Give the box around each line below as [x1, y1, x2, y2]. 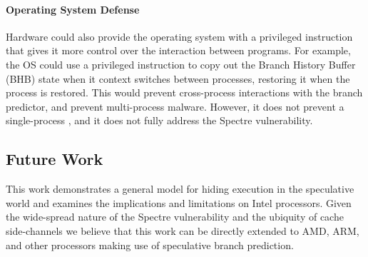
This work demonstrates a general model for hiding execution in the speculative [6, 181, 354, 196]
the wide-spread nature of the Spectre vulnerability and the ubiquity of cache [6, 209, 344, 224]
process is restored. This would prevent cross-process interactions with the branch [6, 85, 363, 100]
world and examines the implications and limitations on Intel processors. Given [6, 195, 352, 210]
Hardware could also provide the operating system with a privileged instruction [6, 29, 353, 44]
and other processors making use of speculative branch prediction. [6, 237, 294, 252]
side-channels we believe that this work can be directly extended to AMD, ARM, [6, 223, 359, 238]
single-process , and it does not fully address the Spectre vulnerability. [6, 113, 313, 128]
